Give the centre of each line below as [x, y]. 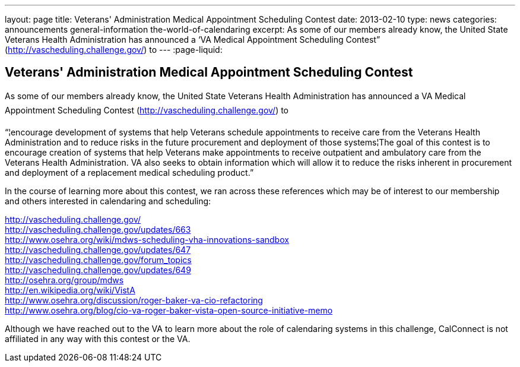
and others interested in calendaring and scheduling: [108, 201]
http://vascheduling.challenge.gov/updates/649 [98, 270]
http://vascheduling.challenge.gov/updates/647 [98, 249]
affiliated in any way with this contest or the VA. [98, 338]
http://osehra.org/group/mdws [64, 280]
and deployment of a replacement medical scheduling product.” [129, 172]
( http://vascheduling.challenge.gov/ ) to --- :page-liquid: [114, 50]
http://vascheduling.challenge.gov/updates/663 [98, 229]
